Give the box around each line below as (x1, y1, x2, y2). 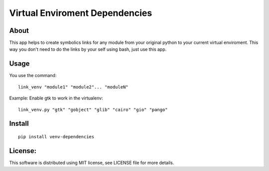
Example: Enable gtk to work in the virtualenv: (9, 95, 103, 101)
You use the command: (9, 73, 57, 79)
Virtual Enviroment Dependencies (9, 7, 152, 18)
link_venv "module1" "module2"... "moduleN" (18, 84, 129, 89)
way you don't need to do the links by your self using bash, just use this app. (9, 46, 167, 52)
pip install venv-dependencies (18, 134, 95, 139)
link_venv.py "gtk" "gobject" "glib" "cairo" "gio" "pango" (18, 107, 168, 112)
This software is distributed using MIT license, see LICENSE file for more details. (9, 160, 174, 166)
